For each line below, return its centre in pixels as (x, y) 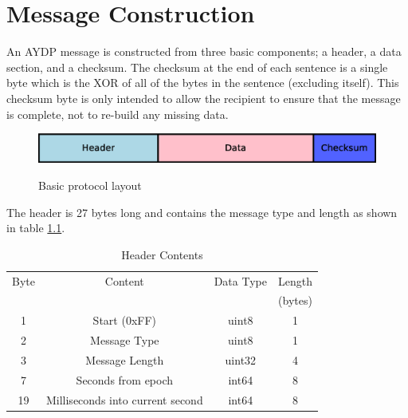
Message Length (125, 359)
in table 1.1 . (36, 228)
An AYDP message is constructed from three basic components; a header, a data (204, 51)
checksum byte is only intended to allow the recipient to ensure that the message (204, 98)
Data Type (240, 280)
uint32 (241, 359)
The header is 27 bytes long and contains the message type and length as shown (202, 212)
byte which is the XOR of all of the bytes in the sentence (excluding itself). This (203, 83)
